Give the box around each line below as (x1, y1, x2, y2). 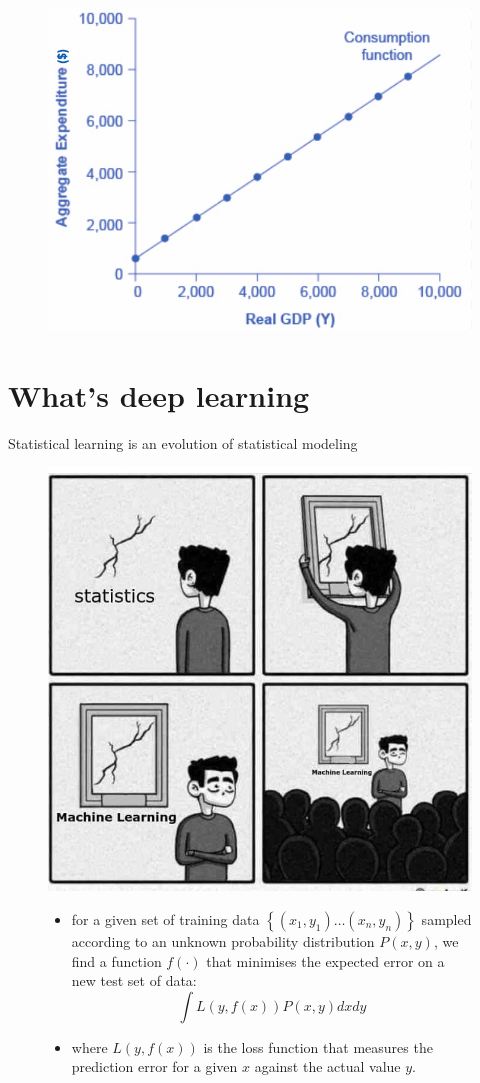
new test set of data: (71, 970, 197, 991)
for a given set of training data (71, 908, 260, 929)
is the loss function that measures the (203, 1036, 433, 1057)
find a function (71, 950, 162, 971)
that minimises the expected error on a (206, 950, 445, 971)
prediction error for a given (71, 1056, 238, 1077)
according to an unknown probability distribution (71, 930, 375, 951)
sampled (421, 908, 472, 929)
